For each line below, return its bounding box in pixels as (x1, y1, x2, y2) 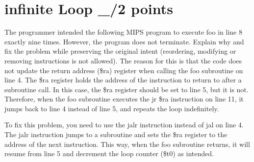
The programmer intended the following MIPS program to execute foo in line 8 (4, 27, 242, 37)
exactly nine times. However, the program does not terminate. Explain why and (4, 36, 244, 46)
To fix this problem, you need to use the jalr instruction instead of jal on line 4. (4, 120, 244, 130)
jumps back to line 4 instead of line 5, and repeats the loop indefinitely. (4, 103, 219, 113)
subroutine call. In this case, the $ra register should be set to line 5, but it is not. (4, 84, 249, 94)
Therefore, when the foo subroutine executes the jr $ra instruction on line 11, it (4, 94, 244, 104)
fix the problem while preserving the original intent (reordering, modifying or (4, 46, 236, 56)
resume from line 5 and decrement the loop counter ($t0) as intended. (4, 148, 214, 159)
